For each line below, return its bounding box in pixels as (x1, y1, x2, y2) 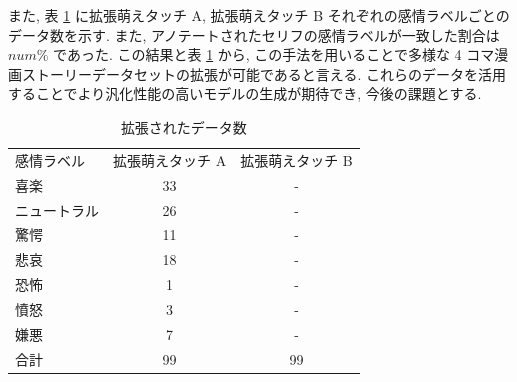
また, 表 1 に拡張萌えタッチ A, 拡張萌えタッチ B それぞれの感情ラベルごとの (8, 5, 510, 25)
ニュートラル (15, 199, 99, 220)
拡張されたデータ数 (120, 116, 247, 137)
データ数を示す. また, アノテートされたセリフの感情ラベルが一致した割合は (8, 24, 500, 45)
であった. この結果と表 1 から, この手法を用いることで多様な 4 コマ (53, 44, 495, 65)
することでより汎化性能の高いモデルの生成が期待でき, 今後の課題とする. (8, 83, 482, 104)
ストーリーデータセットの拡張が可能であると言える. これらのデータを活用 (21, 63, 506, 84)
